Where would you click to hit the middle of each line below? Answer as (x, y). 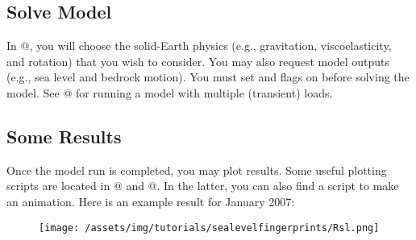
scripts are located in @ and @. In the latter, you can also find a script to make (203, 186)
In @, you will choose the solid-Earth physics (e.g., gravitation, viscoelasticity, (199, 46)
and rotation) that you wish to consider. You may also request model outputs (198, 61)
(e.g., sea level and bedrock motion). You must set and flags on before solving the (208, 77)
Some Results (64, 136)
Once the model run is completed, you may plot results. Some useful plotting (197, 170)
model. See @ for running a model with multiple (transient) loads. (170, 92)
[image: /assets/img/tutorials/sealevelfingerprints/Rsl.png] (209, 228)
